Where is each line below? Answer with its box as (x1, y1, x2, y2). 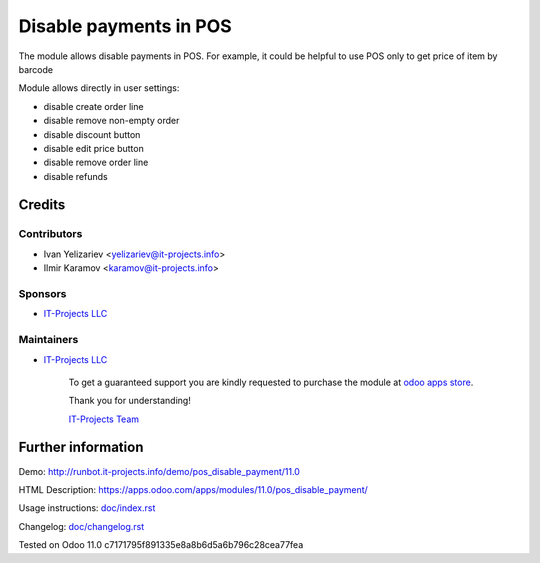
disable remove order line (43, 156, 149, 169)
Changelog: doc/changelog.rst (18, 520, 145, 532)
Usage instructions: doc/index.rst (18, 502, 156, 514)
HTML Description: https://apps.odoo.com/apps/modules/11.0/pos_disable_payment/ (18, 483, 369, 495)
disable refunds (43, 170, 109, 182)
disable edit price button (43, 142, 144, 154)
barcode (18, 63, 54, 75)
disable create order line (43, 100, 144, 112)
